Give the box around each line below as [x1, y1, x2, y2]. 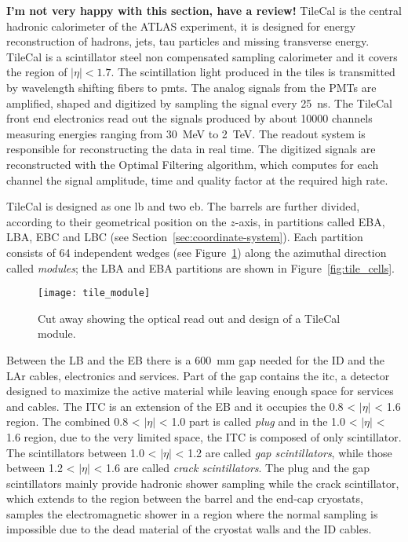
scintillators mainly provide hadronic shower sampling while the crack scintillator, [6, 474, 399, 491]
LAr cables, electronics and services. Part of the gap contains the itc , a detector [6, 367, 390, 383]
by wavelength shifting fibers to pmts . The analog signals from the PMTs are [6, 79, 377, 95]
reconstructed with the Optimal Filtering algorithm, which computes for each [6, 156, 379, 172]
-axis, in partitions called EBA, [235, 213, 385, 229]
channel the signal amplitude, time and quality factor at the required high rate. [6, 171, 388, 188]
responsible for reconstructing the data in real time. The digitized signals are [6, 141, 376, 157]
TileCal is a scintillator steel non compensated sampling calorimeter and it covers [6, 48, 398, 64]
